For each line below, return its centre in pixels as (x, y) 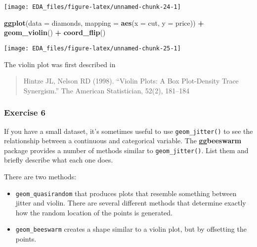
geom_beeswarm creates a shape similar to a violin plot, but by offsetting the (131, 229)
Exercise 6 (25, 112)
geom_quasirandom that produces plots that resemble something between (126, 193)
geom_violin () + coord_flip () (55, 32)
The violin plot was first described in (60, 64)
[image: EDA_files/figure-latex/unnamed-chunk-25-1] (92, 48)
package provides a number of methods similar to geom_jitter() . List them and (126, 150)
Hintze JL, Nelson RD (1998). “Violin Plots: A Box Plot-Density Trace (131, 81)
